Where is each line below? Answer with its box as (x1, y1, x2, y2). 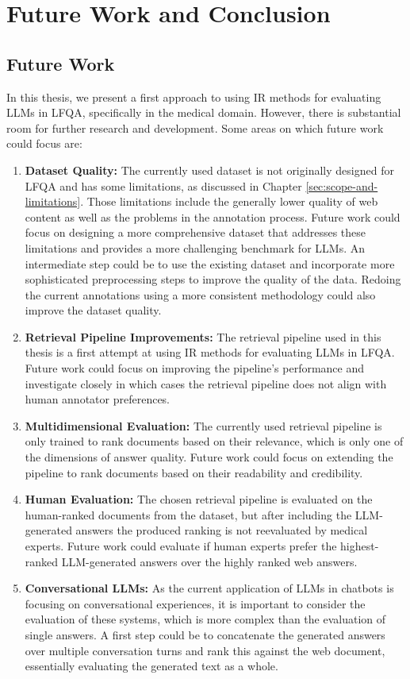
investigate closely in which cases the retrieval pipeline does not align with (25, 375, 387, 392)
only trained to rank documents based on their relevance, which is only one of (25, 433, 404, 449)
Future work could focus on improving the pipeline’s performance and (25, 360, 365, 376)
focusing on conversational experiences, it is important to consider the (25, 595, 366, 611)
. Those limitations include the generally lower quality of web (80, 193, 378, 210)
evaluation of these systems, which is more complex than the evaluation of (25, 611, 386, 627)
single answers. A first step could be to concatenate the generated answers (25, 626, 385, 642)
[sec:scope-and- (305, 177, 378, 194)
